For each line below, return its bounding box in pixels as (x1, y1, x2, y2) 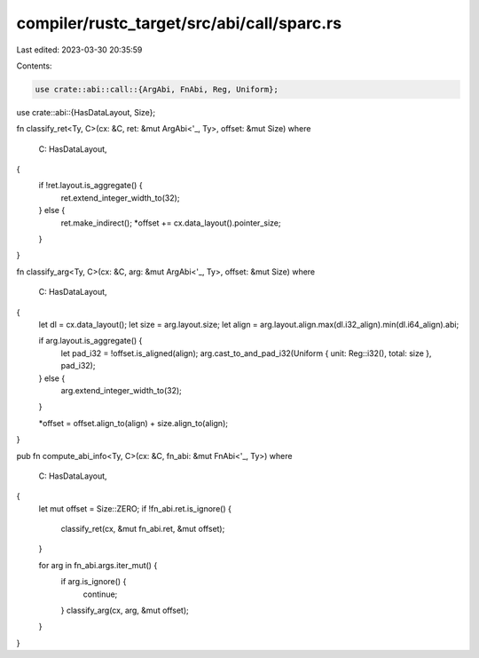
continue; (82, 589, 118, 599)
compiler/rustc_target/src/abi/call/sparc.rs (16, 13, 342, 33)
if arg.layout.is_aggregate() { (38, 336, 143, 346)
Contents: (16, 60, 52, 71)
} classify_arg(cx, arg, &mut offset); (60, 605, 190, 616)
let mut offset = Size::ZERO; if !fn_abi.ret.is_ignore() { (38, 503, 232, 514)
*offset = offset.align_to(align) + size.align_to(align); (38, 417, 228, 428)
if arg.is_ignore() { (60, 576, 127, 587)
